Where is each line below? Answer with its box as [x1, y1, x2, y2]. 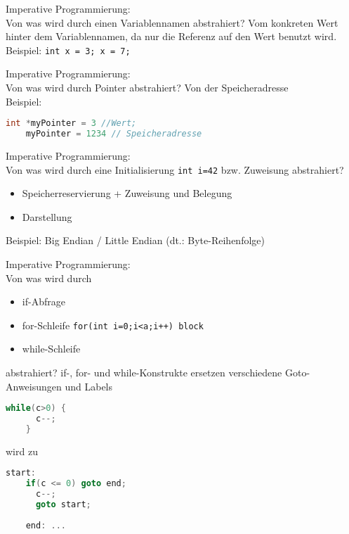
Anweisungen [6, 379, 62, 393]
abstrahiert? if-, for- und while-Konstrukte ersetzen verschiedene [6, 365, 282, 380]
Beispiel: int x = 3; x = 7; [6, 42, 131, 57]
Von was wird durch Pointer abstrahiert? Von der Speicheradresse [6, 80, 289, 95]
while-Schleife [22, 341, 81, 356]
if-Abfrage [22, 294, 65, 309]
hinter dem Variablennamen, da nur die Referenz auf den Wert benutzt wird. [6, 29, 337, 44]
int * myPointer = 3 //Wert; [6, 118, 137, 129]
